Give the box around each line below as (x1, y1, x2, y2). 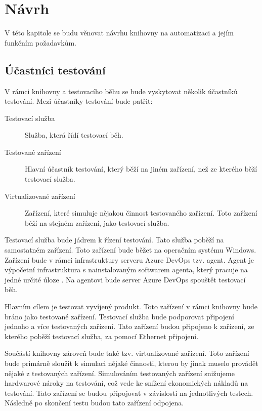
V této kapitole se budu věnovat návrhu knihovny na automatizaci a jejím (5, 27, 234, 38)
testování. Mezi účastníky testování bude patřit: (5, 96, 153, 106)
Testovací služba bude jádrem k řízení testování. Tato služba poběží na (5, 234, 224, 245)
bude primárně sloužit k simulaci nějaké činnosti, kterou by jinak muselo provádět (5, 357, 258, 368)
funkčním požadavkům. (5, 37, 76, 48)
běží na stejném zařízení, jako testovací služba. (25, 217, 169, 228)
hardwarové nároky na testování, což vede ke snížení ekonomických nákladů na (5, 378, 248, 388)
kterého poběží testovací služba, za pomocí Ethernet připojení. (5, 331, 199, 341)
